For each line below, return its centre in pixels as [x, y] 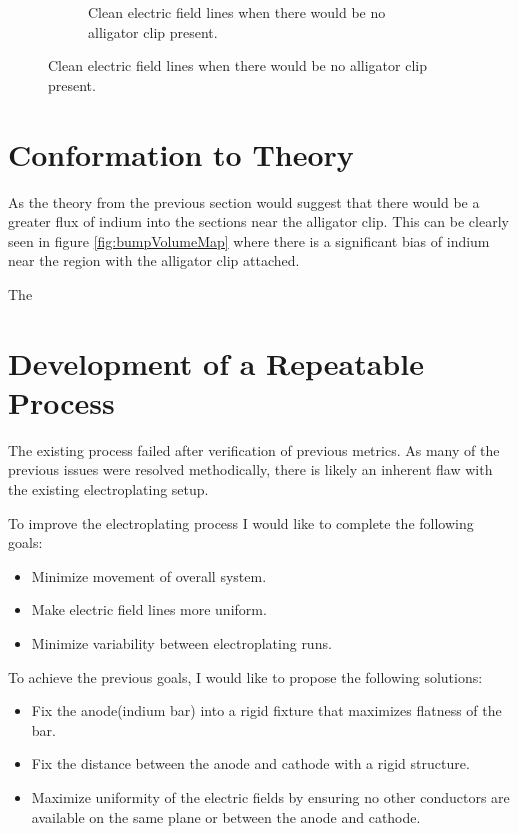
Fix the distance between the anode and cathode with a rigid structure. [250, 763]
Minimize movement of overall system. [149, 575]
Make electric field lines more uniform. [149, 609]
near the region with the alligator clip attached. [154, 260]
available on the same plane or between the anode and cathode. [226, 816]
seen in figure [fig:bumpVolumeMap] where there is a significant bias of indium [249, 240]
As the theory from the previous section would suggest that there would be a [244, 201]
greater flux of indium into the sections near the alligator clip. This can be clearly [258, 221]
